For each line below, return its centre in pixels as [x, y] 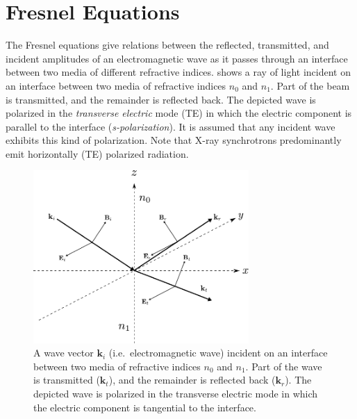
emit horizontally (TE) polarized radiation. [97, 153]
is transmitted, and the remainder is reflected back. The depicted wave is [161, 99]
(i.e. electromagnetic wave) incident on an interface [218, 353]
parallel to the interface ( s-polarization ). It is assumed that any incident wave [171, 126]
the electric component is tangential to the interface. [145, 407]
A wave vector [64, 353]
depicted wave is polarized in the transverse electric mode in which [176, 394]
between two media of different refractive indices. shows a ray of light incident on [178, 72]
